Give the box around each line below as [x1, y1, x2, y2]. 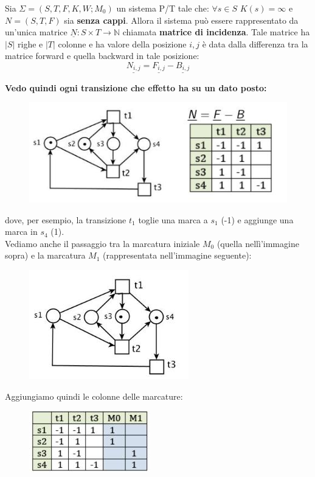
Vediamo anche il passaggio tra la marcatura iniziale [5, 237, 200, 249]
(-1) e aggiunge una [221, 213, 294, 226]
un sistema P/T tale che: [116, 2, 209, 14]
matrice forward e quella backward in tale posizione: [5, 49, 199, 62]
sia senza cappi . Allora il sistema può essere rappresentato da [64, 13, 299, 26]
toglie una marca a [138, 213, 208, 226]
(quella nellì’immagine [216, 237, 299, 249]
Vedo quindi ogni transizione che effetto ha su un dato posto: [5, 81, 267, 94]
